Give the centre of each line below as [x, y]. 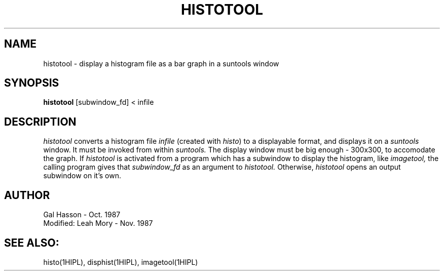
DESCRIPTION [40, 122]
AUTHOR [27, 195]
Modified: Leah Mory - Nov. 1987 [98, 223]
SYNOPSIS [32, 83]
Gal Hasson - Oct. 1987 [82, 215]
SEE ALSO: [32, 243]
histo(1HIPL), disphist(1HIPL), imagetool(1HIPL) [121, 262]
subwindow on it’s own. [82, 176]
